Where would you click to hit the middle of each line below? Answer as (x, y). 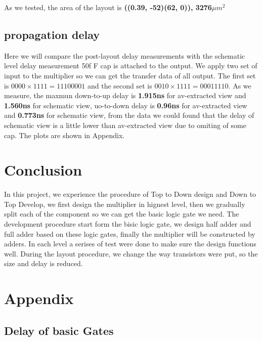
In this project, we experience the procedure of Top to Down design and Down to (130, 194)
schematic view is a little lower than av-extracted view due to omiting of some (125, 125)
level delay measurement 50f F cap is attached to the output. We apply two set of (131, 66)
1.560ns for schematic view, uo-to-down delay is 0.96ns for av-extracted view (126, 105)
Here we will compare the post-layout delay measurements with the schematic (125, 55)
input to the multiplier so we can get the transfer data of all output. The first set (130, 75)
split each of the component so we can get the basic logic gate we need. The (122, 214)
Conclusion (43, 170)
